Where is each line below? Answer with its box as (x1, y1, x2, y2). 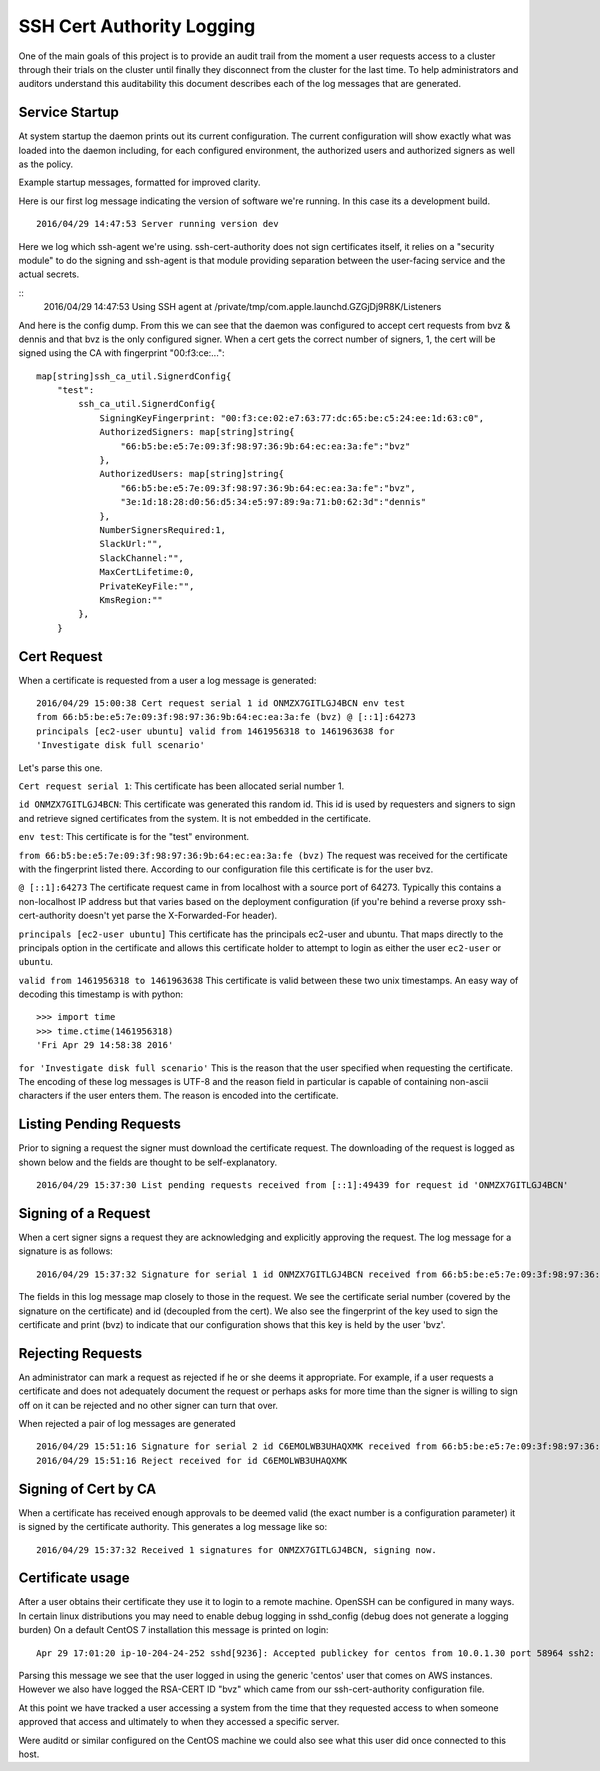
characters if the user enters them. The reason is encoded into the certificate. (18, 1090, 339, 1102)
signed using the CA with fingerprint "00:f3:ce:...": (18, 347, 225, 359)
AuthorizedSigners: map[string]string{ (99, 426, 295, 438)
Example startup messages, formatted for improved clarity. (18, 176, 261, 189)
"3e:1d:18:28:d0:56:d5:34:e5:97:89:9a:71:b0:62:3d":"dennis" (120, 496, 427, 508)
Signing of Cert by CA (18, 1480, 157, 1497)
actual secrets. (18, 268, 80, 280)
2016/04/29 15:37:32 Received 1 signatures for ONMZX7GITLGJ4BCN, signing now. (36, 1544, 437, 1555)
